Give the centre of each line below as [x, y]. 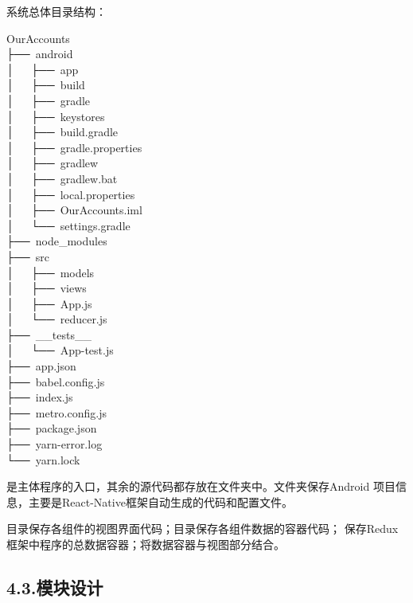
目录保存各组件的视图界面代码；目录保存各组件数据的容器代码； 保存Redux [203, 529]
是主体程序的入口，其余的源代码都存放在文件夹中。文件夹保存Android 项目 [201, 486]
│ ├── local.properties [71, 194]
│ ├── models [51, 272]
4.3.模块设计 [55, 587]
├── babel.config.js [56, 381]
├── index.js [40, 397]
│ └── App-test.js [60, 350]
